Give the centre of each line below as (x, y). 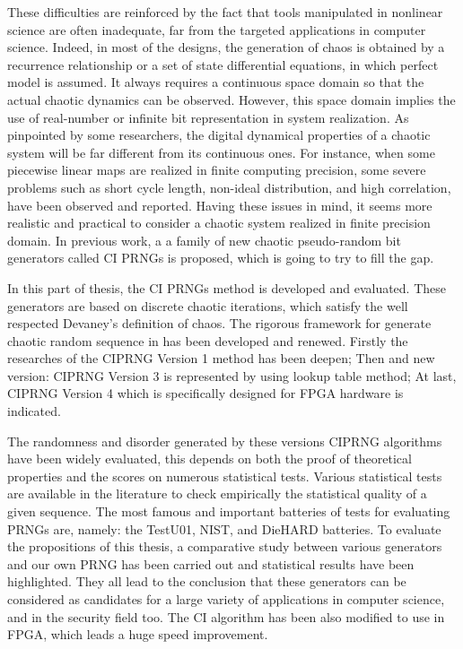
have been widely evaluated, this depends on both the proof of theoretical (210, 459)
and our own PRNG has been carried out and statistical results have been (211, 563)
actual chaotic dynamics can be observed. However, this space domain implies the (231, 99)
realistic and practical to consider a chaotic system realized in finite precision (219, 223)
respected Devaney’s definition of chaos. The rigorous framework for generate (219, 323)
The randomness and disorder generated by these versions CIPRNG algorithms (225, 441)
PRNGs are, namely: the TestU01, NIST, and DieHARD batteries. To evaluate (224, 528)
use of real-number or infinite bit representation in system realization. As (208, 117)
